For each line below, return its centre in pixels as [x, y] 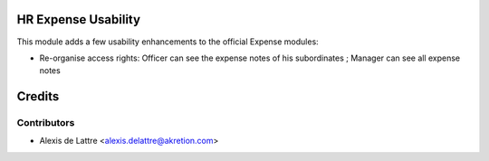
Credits [38, 96]
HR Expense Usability [78, 19]
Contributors [46, 123]
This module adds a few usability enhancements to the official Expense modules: [168, 42]
